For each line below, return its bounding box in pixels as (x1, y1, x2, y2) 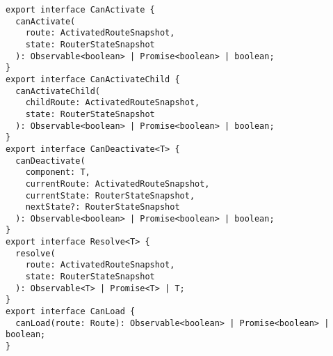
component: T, (25, 167, 90, 178)
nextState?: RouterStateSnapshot (25, 202, 180, 212)
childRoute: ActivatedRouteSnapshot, (25, 98, 200, 108)
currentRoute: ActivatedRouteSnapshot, (25, 178, 210, 189)
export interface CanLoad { (6, 307, 136, 317)
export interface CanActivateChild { (6, 74, 180, 84)
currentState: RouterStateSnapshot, (25, 190, 195, 201)
